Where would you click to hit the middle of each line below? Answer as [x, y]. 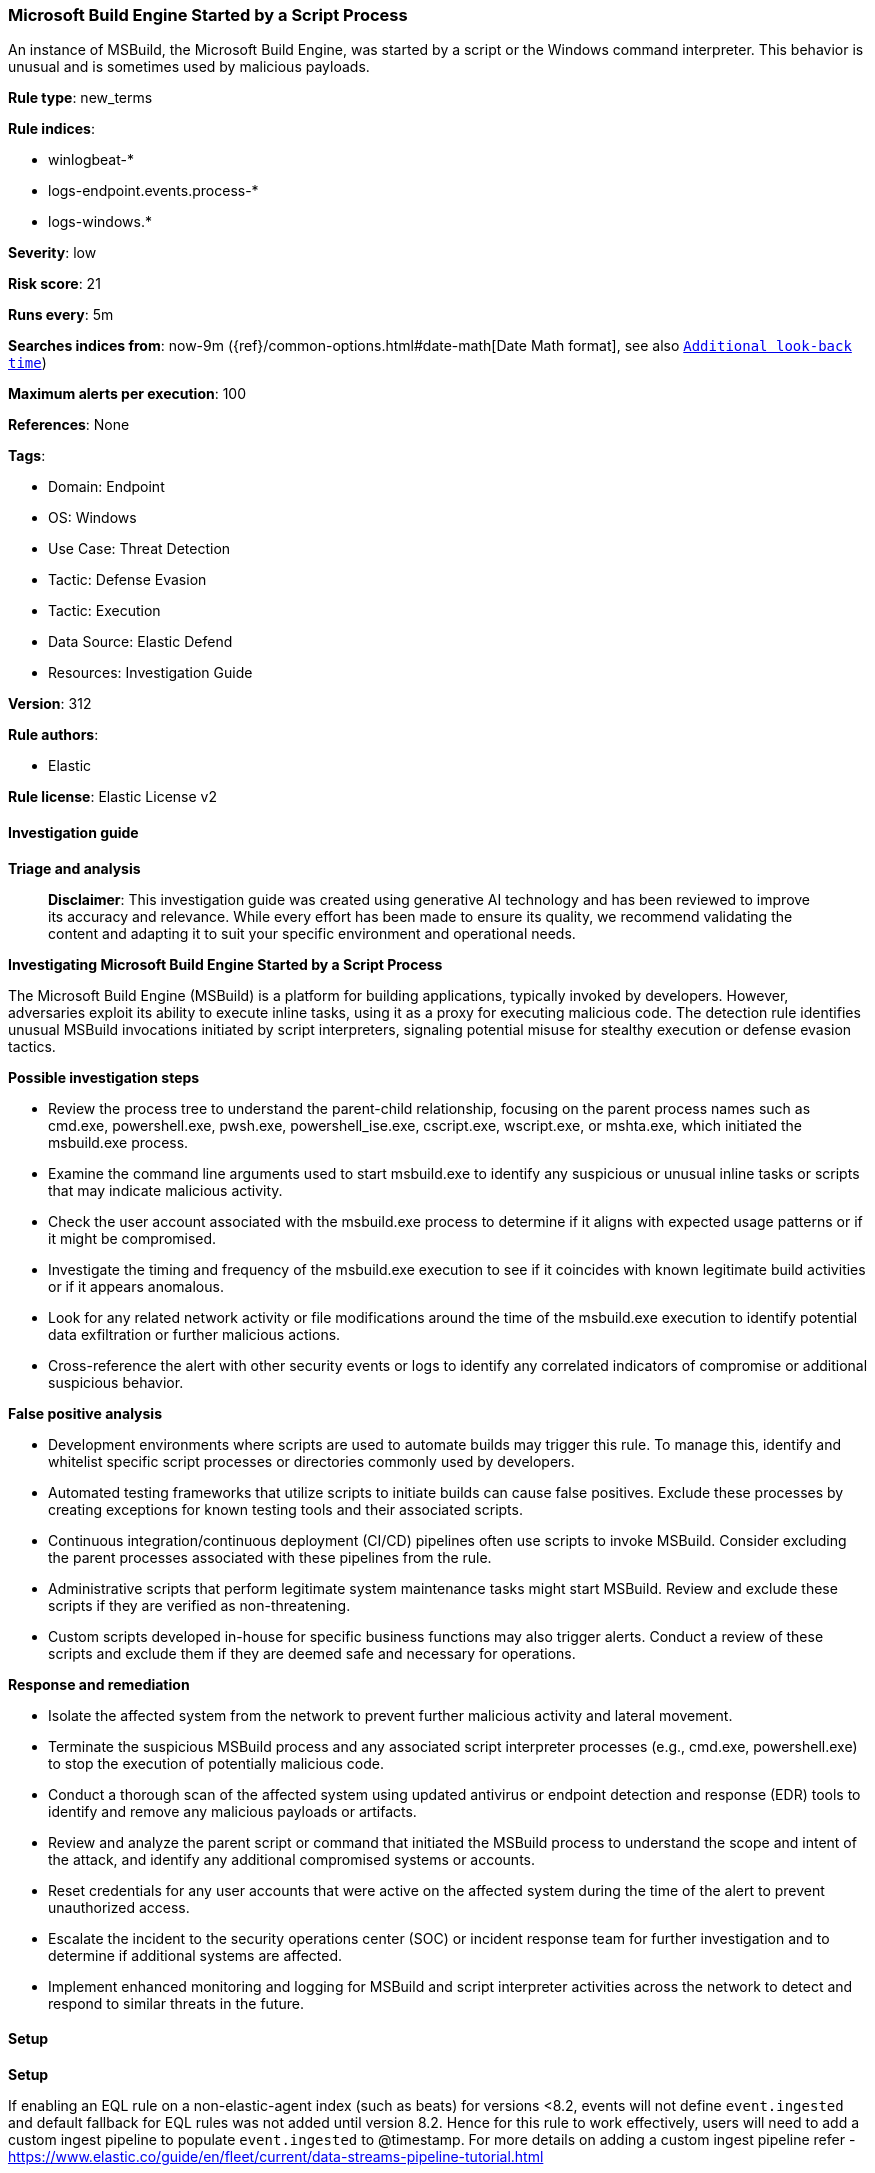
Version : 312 [50, 704]
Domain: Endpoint [106, 487]
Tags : [27, 456]
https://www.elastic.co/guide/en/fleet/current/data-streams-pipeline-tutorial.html [276, 2156]
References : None [69, 425]
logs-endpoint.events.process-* [153, 191]
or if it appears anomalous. [136, 1286]
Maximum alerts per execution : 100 [127, 394]
